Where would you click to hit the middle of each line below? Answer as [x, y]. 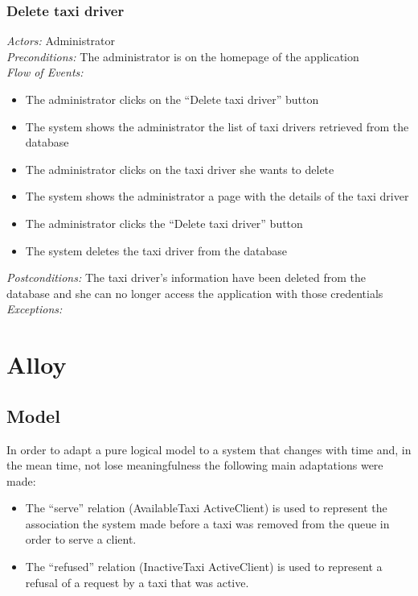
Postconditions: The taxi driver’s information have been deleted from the [186, 277]
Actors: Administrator [61, 41]
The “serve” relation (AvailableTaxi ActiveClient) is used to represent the [206, 508]
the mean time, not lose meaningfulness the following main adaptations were [195, 465]
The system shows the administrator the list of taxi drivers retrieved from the [217, 126]
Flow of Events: [45, 72]
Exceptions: [35, 309]
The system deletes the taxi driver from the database [156, 250]
